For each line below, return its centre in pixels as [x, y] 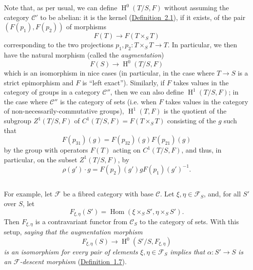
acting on [127, 150]
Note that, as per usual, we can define [61, 7]
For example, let [28, 194]
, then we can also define [147, 92]
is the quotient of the [195, 111]
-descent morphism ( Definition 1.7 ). [73, 261]
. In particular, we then [202, 45]
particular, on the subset [41, 159]
